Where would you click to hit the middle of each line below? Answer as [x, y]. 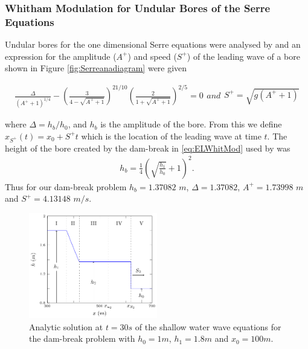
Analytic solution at [66, 326]
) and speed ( [152, 56]
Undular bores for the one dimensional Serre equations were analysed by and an [153, 44]
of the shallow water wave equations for [208, 326]
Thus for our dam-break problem [66, 186]
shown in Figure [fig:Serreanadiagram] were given [96, 68]
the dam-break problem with [82, 338]
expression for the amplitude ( [61, 56]
